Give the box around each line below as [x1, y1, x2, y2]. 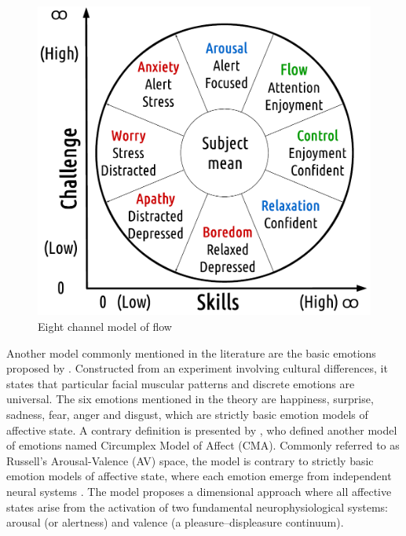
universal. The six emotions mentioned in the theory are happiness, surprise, [6, 391, 374, 407]
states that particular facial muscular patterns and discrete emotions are [6, 375, 355, 391]
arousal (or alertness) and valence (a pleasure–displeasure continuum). [6, 514, 344, 530]
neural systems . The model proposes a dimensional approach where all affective [6, 483, 392, 499]
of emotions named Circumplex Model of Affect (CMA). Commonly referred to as [6, 437, 400, 453]
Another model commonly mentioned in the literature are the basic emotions [6, 344, 376, 361]
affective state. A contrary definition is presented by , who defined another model [6, 421, 397, 438]
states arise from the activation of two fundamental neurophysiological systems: [6, 498, 388, 515]
